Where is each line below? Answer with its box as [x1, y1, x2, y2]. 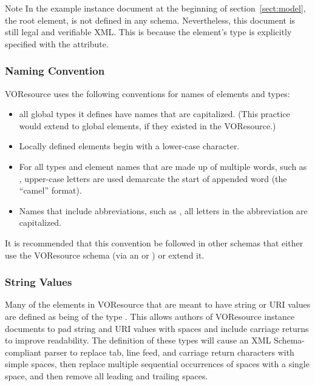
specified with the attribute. [5, 37, 109, 50]
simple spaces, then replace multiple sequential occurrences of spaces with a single [5, 357, 310, 370]
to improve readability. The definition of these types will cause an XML [5, 334, 271, 347]
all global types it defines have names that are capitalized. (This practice [19, 107, 290, 120]
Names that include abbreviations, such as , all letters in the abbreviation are [19, 204, 308, 217]
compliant [5, 345, 42, 358]
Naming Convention [5, 63, 105, 78]
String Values [5, 274, 72, 289]
